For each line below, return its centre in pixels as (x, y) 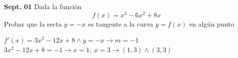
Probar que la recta (33, 23)
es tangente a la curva (120, 23)
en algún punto (211, 23)
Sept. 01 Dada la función (43, 6)
